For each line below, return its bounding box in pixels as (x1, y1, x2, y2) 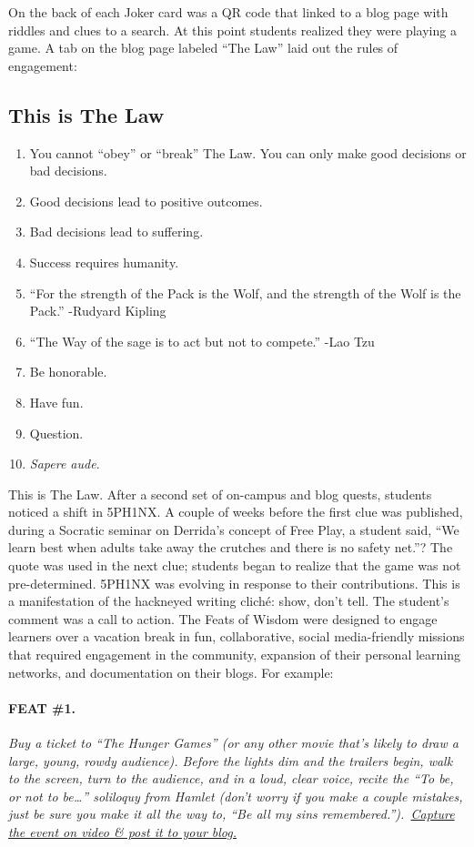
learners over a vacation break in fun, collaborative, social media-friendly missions (8, 627, 465, 646)
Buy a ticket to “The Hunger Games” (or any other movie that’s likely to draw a (8, 733, 459, 752)
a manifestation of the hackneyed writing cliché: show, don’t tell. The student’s (8, 591, 449, 610)
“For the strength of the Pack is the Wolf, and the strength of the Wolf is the (29, 283, 461, 302)
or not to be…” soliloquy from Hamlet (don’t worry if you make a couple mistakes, (8, 786, 463, 805)
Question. (29, 423, 84, 442)
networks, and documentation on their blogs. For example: (8, 662, 334, 681)
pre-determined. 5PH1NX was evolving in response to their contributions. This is (8, 573, 460, 592)
